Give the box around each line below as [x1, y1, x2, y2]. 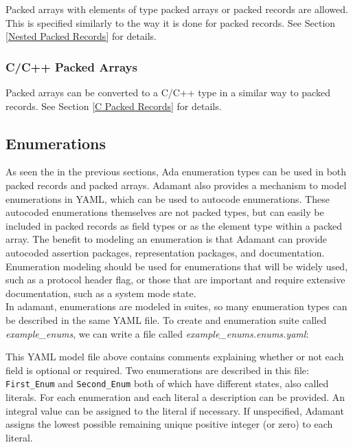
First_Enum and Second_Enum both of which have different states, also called [5, 376, 329, 391]
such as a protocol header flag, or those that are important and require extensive [5, 272, 345, 287]
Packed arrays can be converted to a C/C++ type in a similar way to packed [5, 85, 330, 99]
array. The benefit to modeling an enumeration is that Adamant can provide [5, 232, 328, 246]
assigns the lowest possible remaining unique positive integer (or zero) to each [5, 417, 333, 431]
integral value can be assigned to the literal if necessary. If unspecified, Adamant [5, 403, 344, 417]
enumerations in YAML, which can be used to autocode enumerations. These [5, 191, 330, 206]
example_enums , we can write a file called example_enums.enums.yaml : [5, 326, 309, 340]
